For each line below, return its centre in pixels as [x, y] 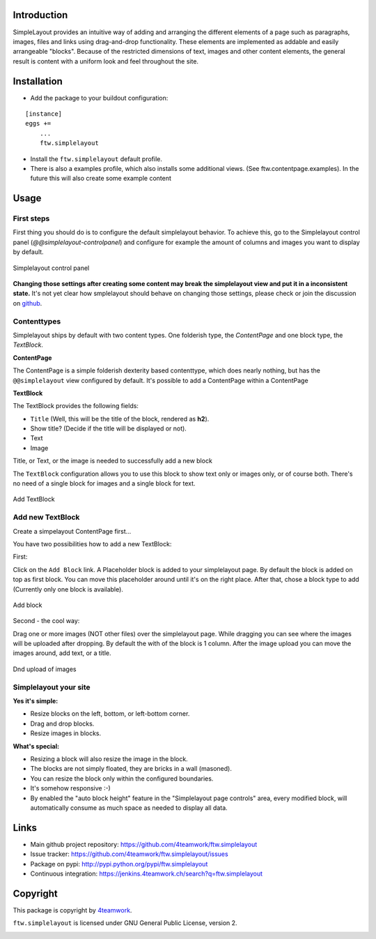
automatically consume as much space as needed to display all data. [129, 807]
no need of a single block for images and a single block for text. [104, 483]
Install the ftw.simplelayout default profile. [96, 159]
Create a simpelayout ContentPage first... [72, 531]
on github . [28, 303]
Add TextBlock [34, 499]
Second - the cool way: [46, 621]
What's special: [36, 746]
